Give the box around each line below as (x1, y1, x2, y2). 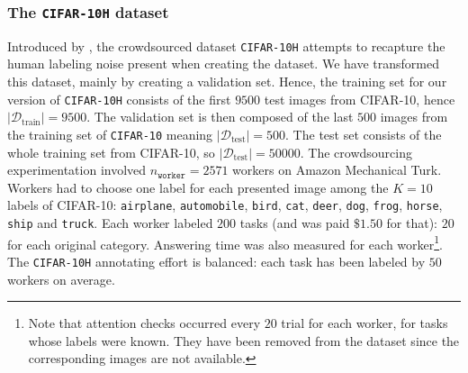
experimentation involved (7, 160, 147, 179)
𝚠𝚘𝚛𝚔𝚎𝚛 (157, 170, 185, 180)
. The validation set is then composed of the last (86, 107, 354, 126)
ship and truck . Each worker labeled (7, 213, 213, 232)
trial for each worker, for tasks (281, 314, 448, 332)
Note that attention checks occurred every (28, 314, 261, 332)
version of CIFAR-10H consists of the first (7, 89, 231, 108)
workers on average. (7, 269, 115, 288)
